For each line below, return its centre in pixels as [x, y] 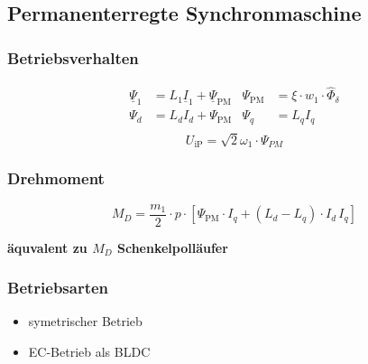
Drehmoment [56, 178]
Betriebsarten [58, 288]
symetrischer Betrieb [85, 321]
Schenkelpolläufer [172, 247]
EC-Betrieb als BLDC [89, 352]
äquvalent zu [47, 247]
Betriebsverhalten [73, 57]
